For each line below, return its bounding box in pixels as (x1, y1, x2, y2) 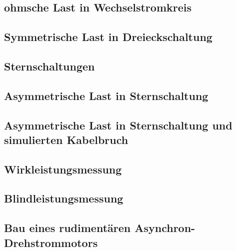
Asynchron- (134, 220, 195, 235)
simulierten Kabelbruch (4, 131, 128, 147)
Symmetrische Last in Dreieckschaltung (4, 29, 212, 44)
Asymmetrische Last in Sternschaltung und (4, 117, 232, 132)
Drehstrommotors (4, 234, 98, 250)
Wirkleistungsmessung (4, 161, 122, 176)
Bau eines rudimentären (4, 220, 131, 235)
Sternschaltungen (4, 58, 95, 73)
